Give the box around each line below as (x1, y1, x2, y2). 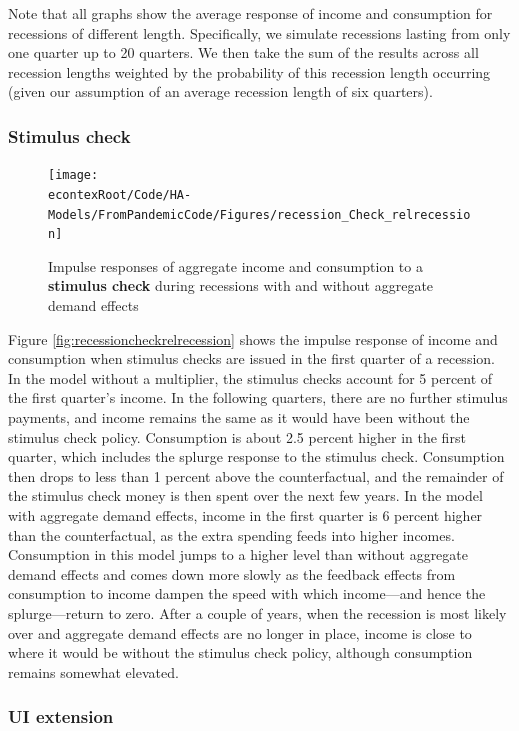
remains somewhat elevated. (8, 661, 179, 682)
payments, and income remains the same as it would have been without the (8, 406, 470, 427)
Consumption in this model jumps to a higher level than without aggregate (8, 544, 468, 565)
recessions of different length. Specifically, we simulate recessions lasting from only (8, 22, 511, 43)
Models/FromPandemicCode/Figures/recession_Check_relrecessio (48, 207, 471, 222)
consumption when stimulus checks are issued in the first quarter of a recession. (8, 348, 495, 369)
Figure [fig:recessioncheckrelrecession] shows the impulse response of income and (8, 328, 498, 349)
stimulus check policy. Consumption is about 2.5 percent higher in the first (8, 426, 466, 447)
